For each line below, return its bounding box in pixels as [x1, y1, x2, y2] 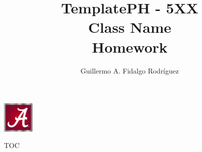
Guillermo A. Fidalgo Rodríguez [80, 65, 179, 76]
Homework [92, 36, 168, 57]
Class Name [88, 17, 172, 37]
